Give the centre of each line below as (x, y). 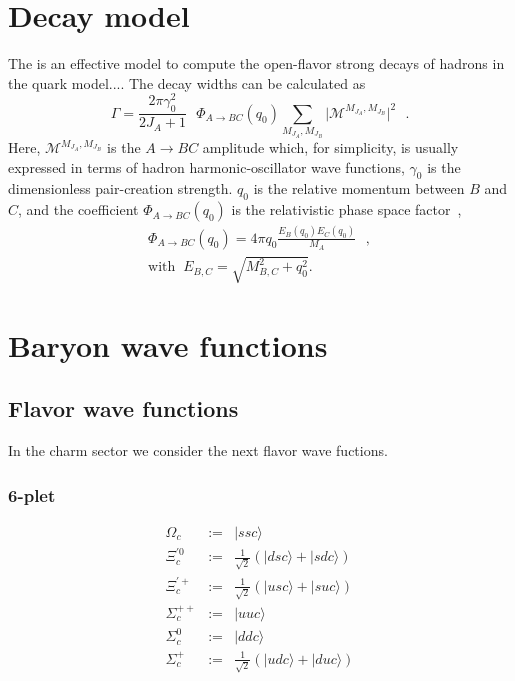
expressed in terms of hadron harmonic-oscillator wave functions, (206, 166)
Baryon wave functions (168, 344)
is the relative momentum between (359, 188)
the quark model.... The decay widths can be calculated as (187, 82)
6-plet (32, 494)
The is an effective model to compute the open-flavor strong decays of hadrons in (256, 63)
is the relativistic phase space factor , (346, 209)
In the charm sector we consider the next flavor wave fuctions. (198, 450)
